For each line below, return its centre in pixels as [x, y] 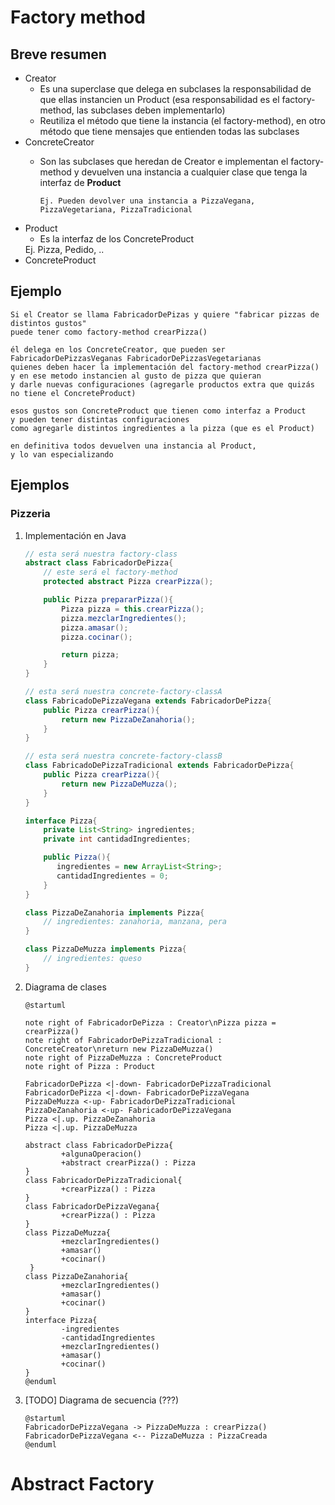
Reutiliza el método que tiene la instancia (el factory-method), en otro [182, 120]
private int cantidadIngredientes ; [117, 839]
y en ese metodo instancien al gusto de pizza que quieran [136, 376]
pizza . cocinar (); [97, 637]
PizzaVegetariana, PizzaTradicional [116, 210]
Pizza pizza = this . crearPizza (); [133, 609]
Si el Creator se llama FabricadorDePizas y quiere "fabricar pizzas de [165, 314]
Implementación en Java [75, 535]
